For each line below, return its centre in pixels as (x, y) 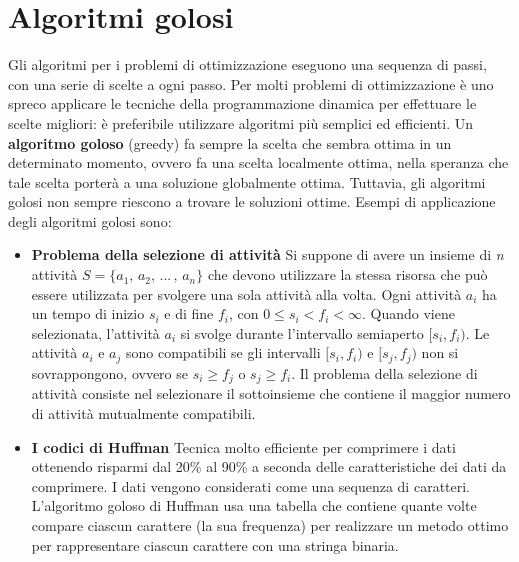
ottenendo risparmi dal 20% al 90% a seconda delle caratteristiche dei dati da (269, 466)
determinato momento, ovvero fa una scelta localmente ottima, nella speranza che (258, 162)
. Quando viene (408, 313)
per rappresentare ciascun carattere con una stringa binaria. (215, 544)
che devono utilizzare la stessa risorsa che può (347, 274)
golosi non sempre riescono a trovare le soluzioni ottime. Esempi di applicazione (252, 201)
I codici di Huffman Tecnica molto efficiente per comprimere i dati (243, 446)
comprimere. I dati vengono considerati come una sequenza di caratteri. (251, 485)
